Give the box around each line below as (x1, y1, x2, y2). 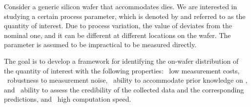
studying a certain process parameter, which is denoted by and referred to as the (4, 11, 246, 21)
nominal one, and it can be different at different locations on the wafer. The (4, 30, 231, 40)
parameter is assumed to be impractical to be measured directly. (4, 39, 197, 50)
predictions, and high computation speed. (4, 94, 131, 104)
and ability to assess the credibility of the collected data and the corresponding (4, 84, 244, 94)
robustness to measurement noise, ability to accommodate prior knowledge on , (7, 75, 248, 85)
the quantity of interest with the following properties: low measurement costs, (4, 65, 240, 75)
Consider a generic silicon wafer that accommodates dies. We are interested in (4, 1, 237, 11)
